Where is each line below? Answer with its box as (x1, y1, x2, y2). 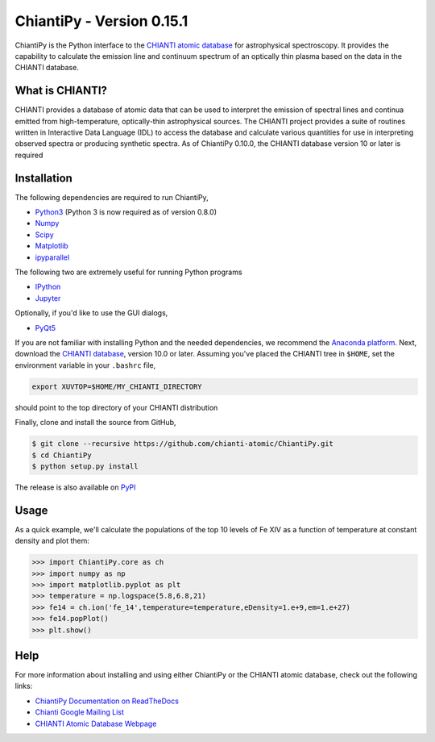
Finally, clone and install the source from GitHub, (14, 418, 176, 427)
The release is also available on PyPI (14, 482, 136, 492)
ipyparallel (35, 252, 70, 262)
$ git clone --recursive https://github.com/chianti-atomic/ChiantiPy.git (31, 440, 334, 448)
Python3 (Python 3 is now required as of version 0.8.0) (35, 207, 217, 217)
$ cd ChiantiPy (31, 450, 92, 460)
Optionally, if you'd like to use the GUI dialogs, (14, 308, 168, 318)
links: (14, 682, 33, 691)
